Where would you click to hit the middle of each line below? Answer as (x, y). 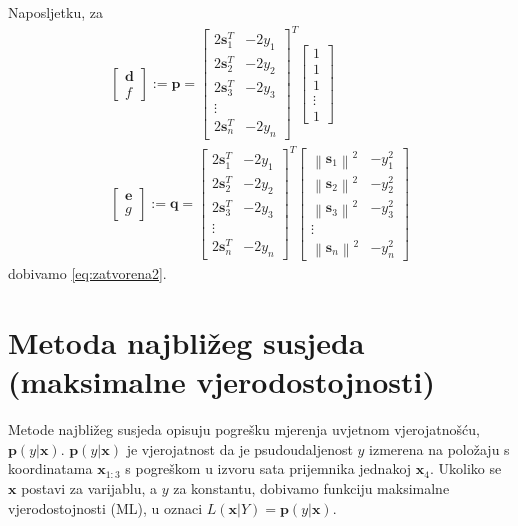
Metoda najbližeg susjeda (186, 342)
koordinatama (50, 468)
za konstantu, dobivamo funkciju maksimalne (311, 488)
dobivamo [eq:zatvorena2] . (87, 273)
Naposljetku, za (55, 12)
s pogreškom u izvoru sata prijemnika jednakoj (268, 468)
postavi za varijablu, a (89, 488)
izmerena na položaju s (439, 448)
